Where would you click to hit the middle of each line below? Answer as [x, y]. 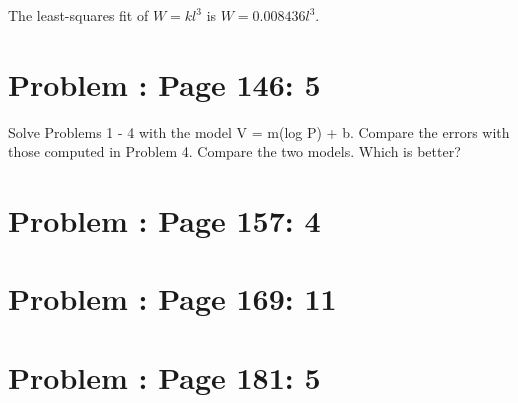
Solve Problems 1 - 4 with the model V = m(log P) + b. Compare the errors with [259, 131]
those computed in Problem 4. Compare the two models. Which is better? [234, 151]
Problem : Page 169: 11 [172, 298]
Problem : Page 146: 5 [164, 83]
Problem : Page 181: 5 [164, 376]
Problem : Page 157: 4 [164, 220]
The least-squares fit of [78, 15]
